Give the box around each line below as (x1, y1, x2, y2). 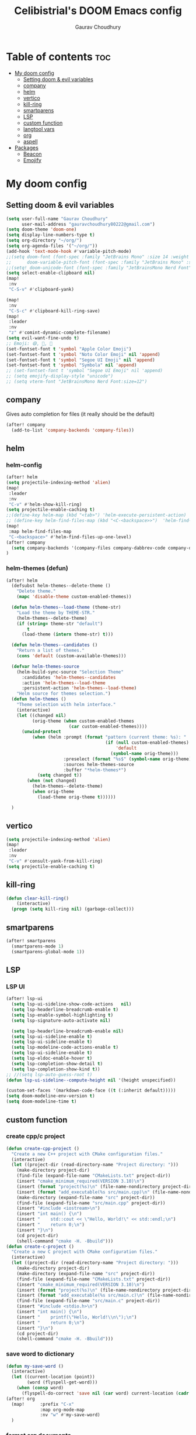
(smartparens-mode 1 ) (11, 943, 64, 949)
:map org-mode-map (40, 1406, 85, 1413)
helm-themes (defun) (6, 564, 68, 572)
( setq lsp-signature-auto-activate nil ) (11, 1017, 111, 1024)
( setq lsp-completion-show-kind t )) (11, 1066, 100, 1072)
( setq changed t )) (37, 773, 82, 778)
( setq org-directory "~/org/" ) (6, 238, 82, 243)
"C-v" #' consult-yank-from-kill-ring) (8, 859, 103, 864)
